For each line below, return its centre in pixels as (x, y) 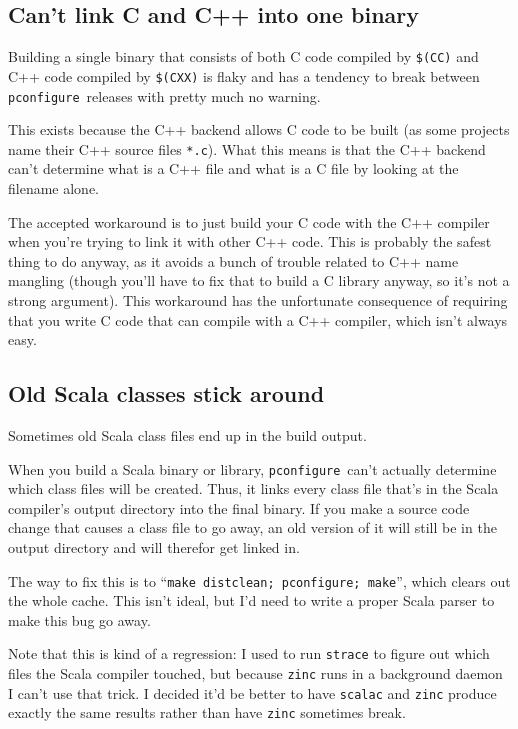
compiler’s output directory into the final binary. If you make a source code (239, 507)
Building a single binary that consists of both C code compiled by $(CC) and (243, 56)
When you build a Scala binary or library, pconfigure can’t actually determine (252, 468)
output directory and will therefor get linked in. (154, 547)
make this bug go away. (79, 619)
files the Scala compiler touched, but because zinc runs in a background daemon (255, 673)
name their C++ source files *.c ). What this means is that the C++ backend (247, 148)
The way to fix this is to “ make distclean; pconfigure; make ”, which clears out (259, 580)
